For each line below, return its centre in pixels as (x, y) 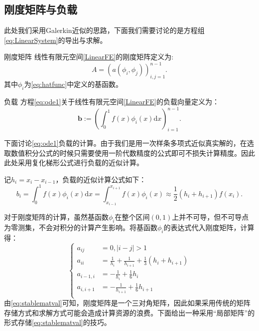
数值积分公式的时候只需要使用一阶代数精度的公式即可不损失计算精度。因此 (133, 153)
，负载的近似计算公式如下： (101, 179)
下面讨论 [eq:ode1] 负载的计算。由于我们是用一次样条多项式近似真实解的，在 (126, 143)
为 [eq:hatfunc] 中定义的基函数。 (73, 84)
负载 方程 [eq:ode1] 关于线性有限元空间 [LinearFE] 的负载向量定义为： (112, 102)
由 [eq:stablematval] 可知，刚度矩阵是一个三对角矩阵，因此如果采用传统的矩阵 (127, 303)
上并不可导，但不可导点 (210, 217)
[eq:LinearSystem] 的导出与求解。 (56, 40)
